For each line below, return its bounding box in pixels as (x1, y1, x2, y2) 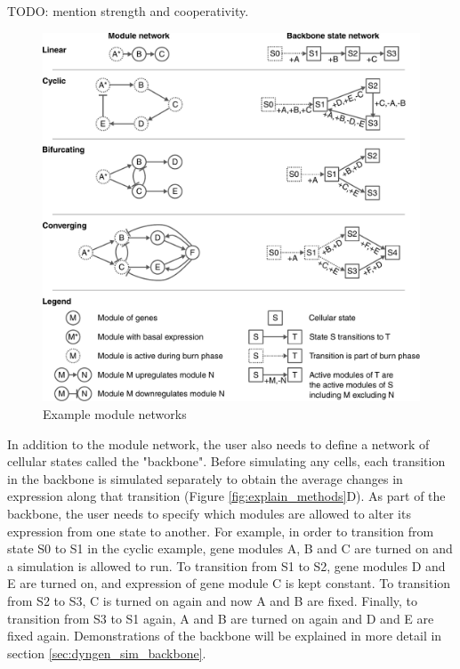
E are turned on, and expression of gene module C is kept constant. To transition (7, 574, 451, 592)
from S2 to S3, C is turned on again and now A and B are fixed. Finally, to (7, 592, 418, 610)
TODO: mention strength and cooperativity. (7, 2, 249, 20)
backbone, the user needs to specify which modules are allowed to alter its (7, 504, 411, 523)
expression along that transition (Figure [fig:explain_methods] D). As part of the (7, 487, 446, 505)
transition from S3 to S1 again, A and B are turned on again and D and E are (7, 609, 434, 627)
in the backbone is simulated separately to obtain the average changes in (7, 469, 403, 488)
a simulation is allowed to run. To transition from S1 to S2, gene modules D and (7, 556, 446, 575)
